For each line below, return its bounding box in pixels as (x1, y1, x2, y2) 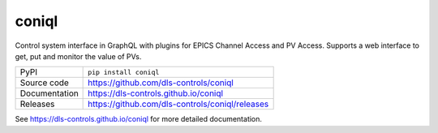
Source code (19, 77, 69, 88)
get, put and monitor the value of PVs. (15, 51, 142, 61)
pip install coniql (88, 67, 160, 76)
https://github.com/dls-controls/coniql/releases (88, 98, 269, 109)
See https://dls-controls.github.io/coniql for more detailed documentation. (15, 114, 263, 124)
